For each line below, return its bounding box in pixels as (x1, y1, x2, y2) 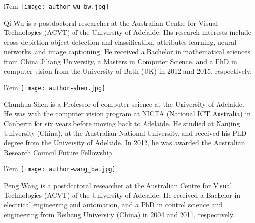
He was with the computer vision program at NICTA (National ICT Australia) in (4, 108, 251, 119)
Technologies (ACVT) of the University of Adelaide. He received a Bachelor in (4, 190, 241, 200)
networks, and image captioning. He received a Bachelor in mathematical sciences (4, 46, 251, 57)
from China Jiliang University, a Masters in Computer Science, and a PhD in (4, 56, 237, 66)
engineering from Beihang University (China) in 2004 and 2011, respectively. (4, 209, 235, 219)
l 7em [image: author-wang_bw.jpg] (4, 163, 116, 174)
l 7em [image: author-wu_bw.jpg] (4, 1, 109, 11)
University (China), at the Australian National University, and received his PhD (4, 127, 247, 138)
